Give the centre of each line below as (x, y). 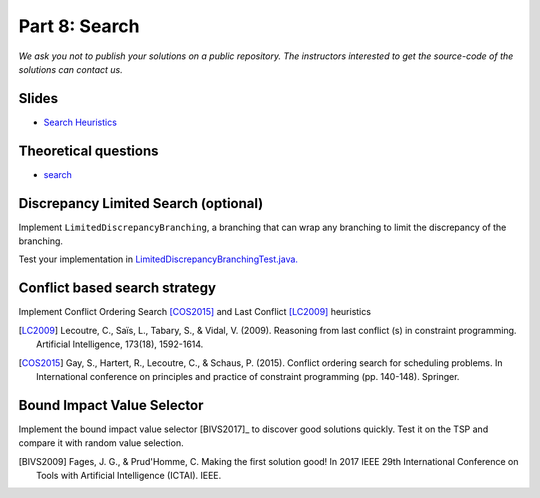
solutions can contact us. (71, 69)
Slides (38, 98)
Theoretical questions (88, 150)
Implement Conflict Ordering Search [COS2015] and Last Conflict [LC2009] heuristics (195, 312)
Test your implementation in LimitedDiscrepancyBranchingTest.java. (158, 259)
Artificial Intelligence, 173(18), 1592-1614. (120, 344)
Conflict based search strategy (117, 288)
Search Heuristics (80, 122)
